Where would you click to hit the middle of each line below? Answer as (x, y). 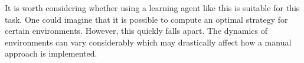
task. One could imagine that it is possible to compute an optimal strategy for (146, 19)
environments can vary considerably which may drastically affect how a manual (148, 42)
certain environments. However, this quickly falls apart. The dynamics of (136, 31)
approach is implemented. (51, 53)
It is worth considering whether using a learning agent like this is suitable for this (152, 8)
